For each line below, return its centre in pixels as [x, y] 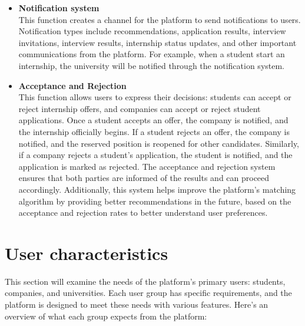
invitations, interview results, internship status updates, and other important [158, 42]
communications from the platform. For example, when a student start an [152, 54]
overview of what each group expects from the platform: [106, 316]
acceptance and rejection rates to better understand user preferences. [143, 213]
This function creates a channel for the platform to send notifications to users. [160, 19]
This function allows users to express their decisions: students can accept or [155, 97]
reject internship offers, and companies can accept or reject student [140, 108]
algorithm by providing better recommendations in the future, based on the [155, 201]
